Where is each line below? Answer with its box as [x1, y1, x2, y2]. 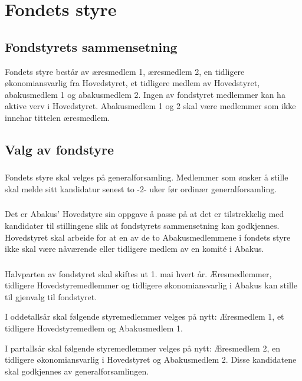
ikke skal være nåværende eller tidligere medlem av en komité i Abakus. [5, 242, 264, 255]
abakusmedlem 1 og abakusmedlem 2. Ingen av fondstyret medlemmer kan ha [5, 88, 285, 100]
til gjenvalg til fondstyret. [5, 290, 97, 303]
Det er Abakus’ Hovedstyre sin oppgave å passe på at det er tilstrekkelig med [5, 208, 284, 220]
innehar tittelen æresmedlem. [5, 111, 110, 123]
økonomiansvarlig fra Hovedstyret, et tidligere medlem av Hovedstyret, [5, 77, 260, 89]
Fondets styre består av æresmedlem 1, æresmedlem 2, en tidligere [5, 65, 245, 77]
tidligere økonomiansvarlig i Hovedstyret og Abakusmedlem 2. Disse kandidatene [5, 353, 297, 366]
